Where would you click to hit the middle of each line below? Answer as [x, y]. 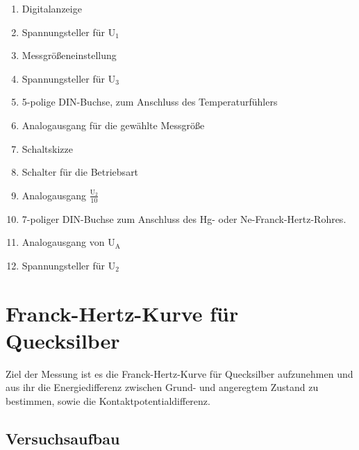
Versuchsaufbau [63, 438]
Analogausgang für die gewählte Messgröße [113, 125]
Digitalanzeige [52, 8]
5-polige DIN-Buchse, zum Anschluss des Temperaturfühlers [150, 102]
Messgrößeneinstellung [69, 55]
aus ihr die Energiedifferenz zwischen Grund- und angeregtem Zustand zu [162, 387]
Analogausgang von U [68, 242]
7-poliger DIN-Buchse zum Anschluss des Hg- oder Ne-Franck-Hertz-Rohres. [184, 218]
